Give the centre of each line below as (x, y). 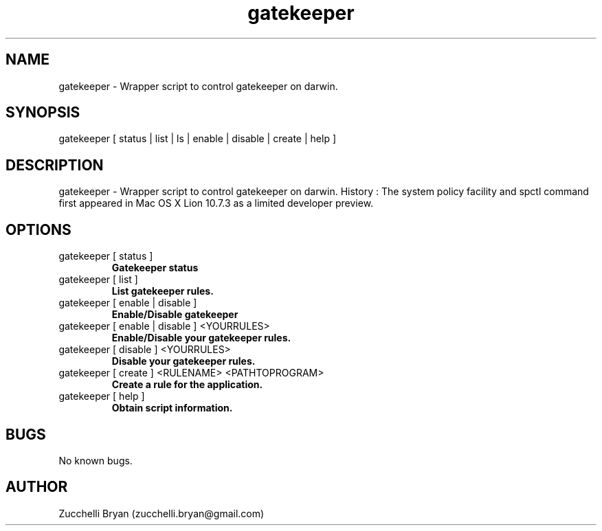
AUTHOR (37, 487)
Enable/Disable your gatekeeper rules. (201, 338)
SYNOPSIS (43, 113)
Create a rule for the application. (187, 385)
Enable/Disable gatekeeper (175, 315)
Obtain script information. (172, 408)
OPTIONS (38, 229)
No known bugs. (96, 460)
